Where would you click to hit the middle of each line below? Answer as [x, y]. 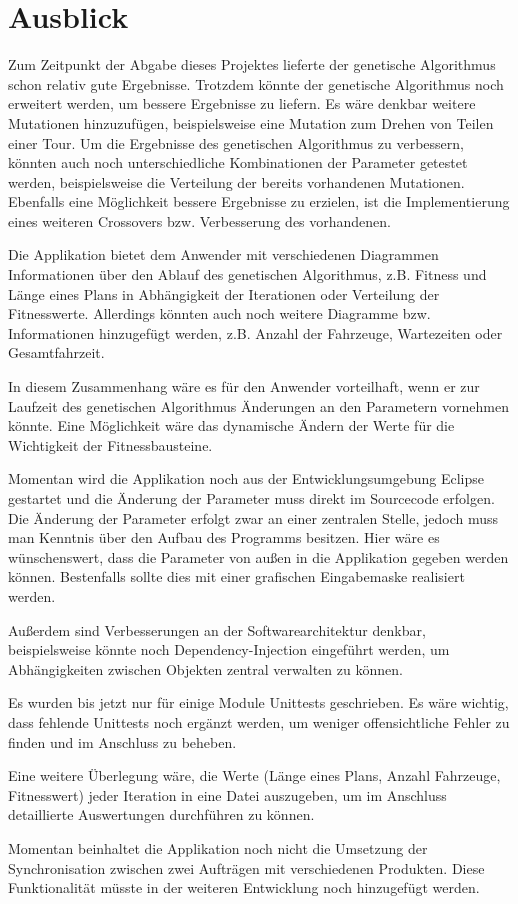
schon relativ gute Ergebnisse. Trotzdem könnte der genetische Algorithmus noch [256, 83]
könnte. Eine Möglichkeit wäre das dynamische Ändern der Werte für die [231, 425]
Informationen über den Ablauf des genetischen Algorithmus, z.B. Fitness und [247, 274]
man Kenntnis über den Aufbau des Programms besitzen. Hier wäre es [224, 537]
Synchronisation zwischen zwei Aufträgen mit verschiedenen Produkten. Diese [246, 867]
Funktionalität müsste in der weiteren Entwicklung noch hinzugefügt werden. [244, 887]
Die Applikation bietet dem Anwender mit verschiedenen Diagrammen [223, 254]
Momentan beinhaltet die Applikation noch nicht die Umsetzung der [218, 847]
